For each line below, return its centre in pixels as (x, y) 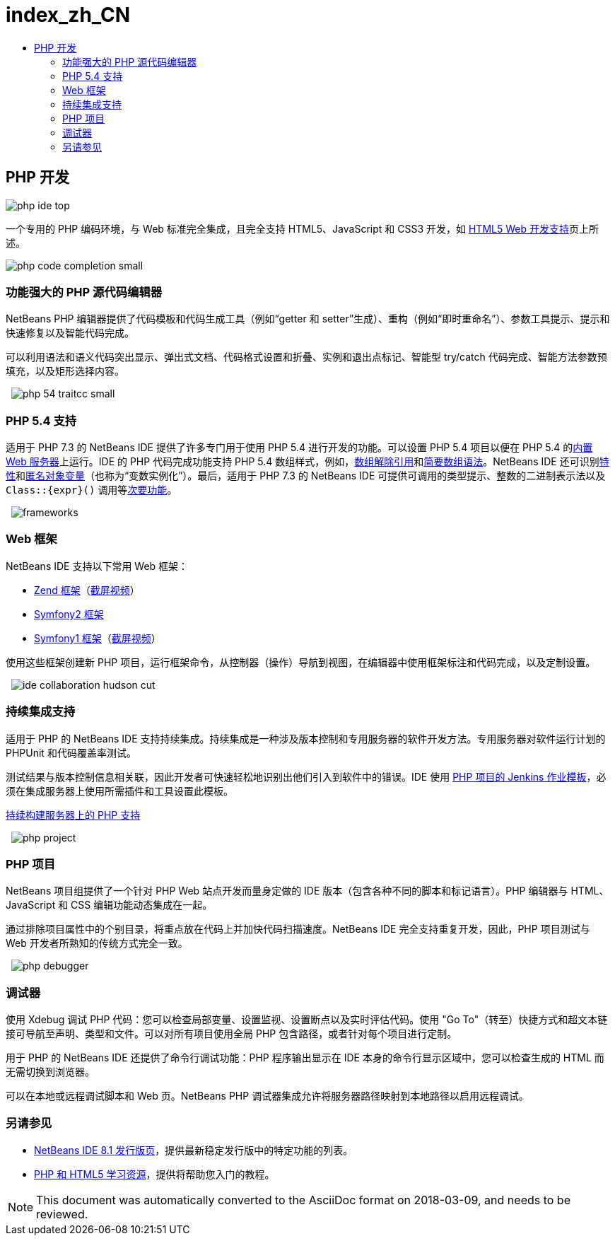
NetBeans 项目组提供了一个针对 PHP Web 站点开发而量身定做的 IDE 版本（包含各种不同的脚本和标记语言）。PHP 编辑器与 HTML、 (307, 891)
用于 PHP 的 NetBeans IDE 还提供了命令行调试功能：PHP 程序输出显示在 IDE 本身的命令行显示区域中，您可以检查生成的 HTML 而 (305, 1058)
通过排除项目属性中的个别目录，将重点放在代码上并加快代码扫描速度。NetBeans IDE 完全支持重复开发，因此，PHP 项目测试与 (298, 929)
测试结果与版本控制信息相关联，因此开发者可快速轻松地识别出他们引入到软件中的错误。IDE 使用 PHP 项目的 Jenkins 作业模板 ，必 (306, 776)
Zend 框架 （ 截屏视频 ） (87, 590)
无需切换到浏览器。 (50, 1072)
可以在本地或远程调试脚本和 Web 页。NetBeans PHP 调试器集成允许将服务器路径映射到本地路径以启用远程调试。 (268, 1096)
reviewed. (62, 1214)
